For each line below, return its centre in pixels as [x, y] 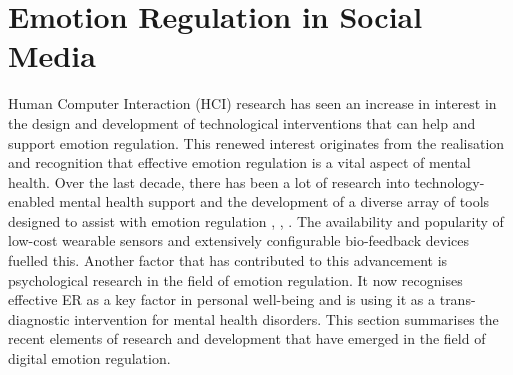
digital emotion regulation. [89, 358]
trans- [457, 299]
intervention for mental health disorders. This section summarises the [286, 318]
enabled [31, 201]
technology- [449, 181]
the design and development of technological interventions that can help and [242, 122]
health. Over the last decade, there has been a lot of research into [209, 181]
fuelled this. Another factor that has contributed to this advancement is [228, 260]
